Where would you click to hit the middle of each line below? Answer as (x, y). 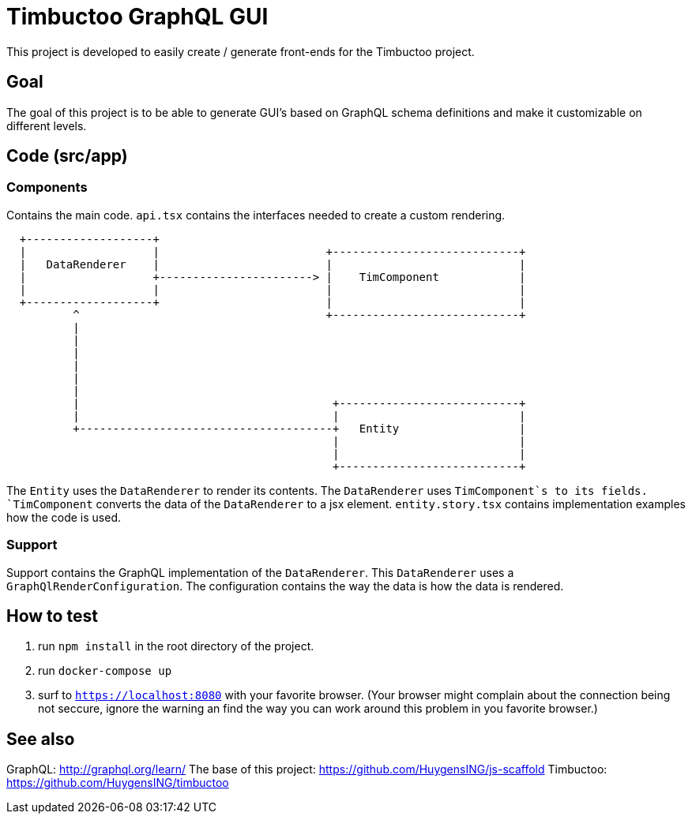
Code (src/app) (67, 156)
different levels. (47, 125)
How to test (52, 616)
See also (41, 739)
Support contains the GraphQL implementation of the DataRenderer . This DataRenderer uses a (260, 572)
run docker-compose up (105, 671)
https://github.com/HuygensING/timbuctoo (118, 783)
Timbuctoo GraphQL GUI (137, 17)
